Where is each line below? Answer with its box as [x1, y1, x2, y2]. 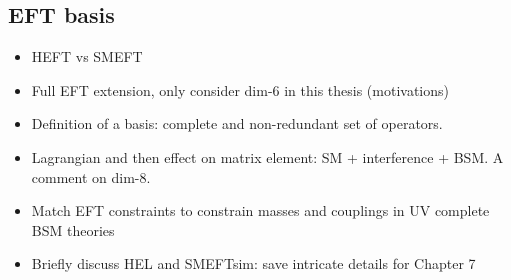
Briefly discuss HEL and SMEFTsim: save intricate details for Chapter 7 [31, 253, 476, 274]
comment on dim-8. [31, 166, 151, 187]
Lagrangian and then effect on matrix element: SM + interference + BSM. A [31, 146, 504, 167]
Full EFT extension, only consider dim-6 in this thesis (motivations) [31, 79, 450, 100]
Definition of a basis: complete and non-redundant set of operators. [31, 113, 443, 134]
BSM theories [31, 219, 115, 240]
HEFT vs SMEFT [31, 46, 143, 67]
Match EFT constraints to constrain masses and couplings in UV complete [31, 200, 490, 221]
